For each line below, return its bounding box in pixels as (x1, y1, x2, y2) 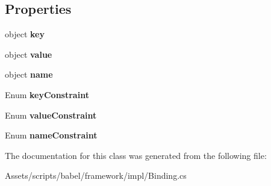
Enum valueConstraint (5, 108, 97, 121)
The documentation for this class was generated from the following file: (5, 149, 267, 161)
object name (5, 68, 53, 81)
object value (5, 48, 52, 60)
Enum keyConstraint (5, 88, 89, 101)
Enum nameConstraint (5, 129, 98, 141)
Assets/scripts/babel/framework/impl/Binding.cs (5, 169, 187, 182)
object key (5, 28, 45, 40)
